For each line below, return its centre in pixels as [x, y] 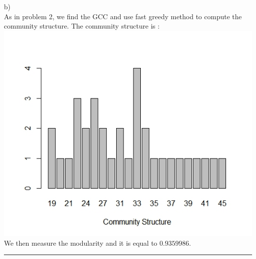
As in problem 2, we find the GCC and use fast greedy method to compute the [123, 16]
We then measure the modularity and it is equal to [81, 243]
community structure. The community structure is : [82, 26]
